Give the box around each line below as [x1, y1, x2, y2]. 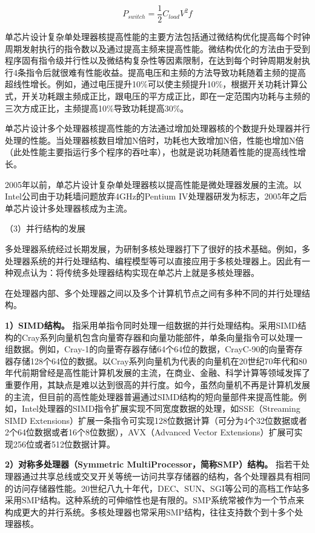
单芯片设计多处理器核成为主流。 [5, 201, 132, 214]
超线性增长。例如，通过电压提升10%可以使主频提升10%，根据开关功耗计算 [5, 78, 299, 90]
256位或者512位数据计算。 [13, 437, 115, 450]
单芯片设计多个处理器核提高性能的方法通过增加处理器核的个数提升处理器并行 [5, 122, 310, 135]
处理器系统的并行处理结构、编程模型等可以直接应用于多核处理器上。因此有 [5, 254, 302, 267]
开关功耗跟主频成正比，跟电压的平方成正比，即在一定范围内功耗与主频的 [21, 90, 310, 102]
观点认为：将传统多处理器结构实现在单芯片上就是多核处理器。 [13, 266, 259, 279]
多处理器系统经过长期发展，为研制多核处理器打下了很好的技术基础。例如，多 [5, 242, 310, 255]
